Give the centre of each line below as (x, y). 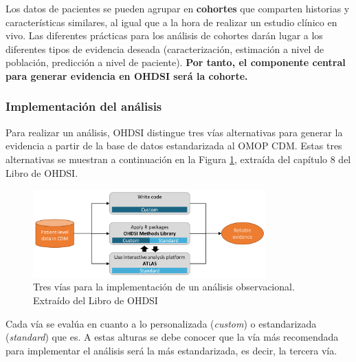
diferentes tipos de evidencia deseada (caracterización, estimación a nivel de (165, 49)
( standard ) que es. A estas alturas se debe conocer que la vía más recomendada (172, 337)
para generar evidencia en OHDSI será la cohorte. (127, 75)
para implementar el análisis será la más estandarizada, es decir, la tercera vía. (171, 350)
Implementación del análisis (84, 106)
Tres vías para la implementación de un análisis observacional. (164, 287)
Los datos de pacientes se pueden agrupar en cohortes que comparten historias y (178, 8)
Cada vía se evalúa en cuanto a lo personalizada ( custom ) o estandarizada (161, 323)
